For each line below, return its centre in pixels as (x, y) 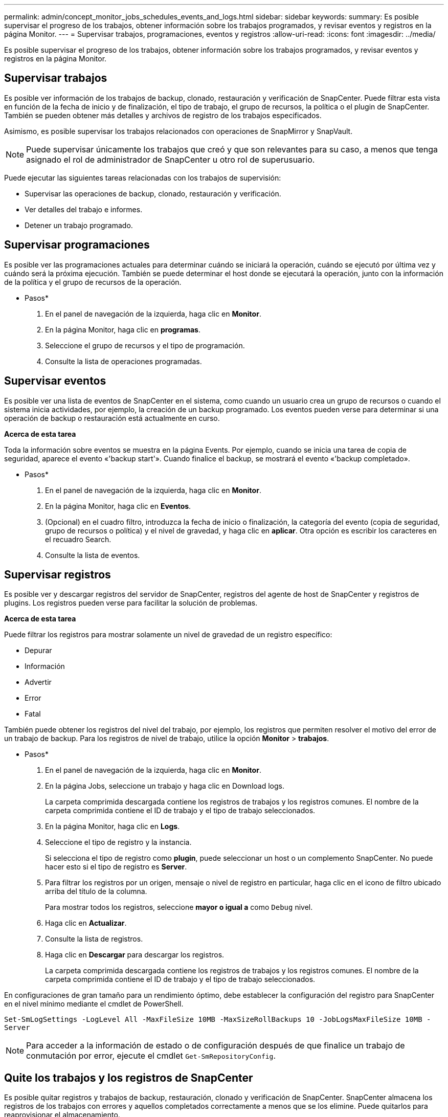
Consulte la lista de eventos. (93, 555)
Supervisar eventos (55, 381)
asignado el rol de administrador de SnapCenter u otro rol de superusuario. (171, 159)
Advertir (38, 682)
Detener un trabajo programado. (79, 225)
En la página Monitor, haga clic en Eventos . (118, 506)
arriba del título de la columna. (96, 891)
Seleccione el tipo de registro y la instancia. (118, 842)
